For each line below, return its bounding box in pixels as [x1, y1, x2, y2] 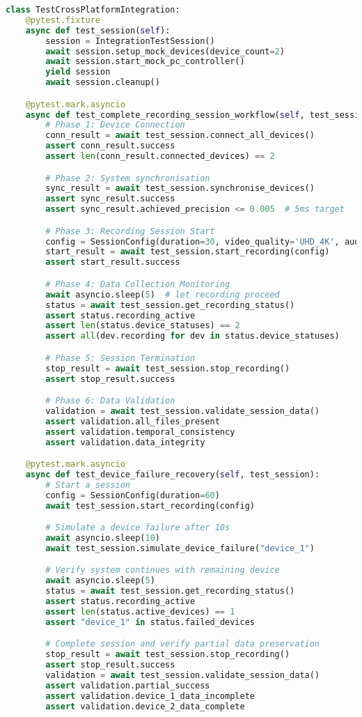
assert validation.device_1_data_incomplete [45, 691, 255, 701]
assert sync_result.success [45, 194, 175, 204]
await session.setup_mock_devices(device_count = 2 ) [45, 46, 285, 56]
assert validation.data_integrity [45, 437, 205, 447]
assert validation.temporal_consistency [45, 426, 235, 437]
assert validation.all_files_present [45, 416, 220, 426]
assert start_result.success [45, 257, 180, 268]
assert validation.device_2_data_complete [45, 701, 245, 711]
